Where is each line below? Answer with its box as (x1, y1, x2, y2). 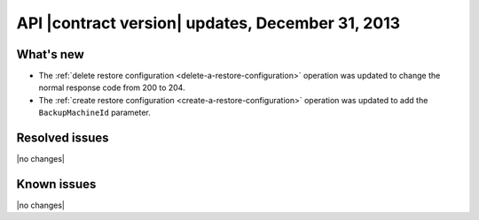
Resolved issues (16, 131, 110, 146)
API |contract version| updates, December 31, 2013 (16, 13, 401, 33)
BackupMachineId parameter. (38, 107, 151, 118)
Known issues (16, 177, 97, 192)
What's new (16, 47, 84, 62)
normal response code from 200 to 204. (38, 82, 185, 93)
